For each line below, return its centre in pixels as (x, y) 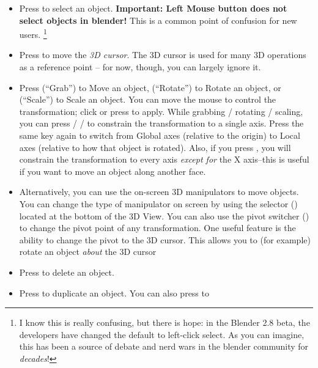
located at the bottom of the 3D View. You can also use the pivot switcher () (164, 215)
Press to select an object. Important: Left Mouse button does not (153, 8)
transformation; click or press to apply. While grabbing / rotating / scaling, (161, 111)
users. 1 (33, 33)
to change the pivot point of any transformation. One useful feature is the (157, 228)
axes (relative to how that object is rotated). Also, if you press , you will (155, 147)
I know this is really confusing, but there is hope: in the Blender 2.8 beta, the (165, 322)
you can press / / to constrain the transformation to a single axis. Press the (161, 123)
